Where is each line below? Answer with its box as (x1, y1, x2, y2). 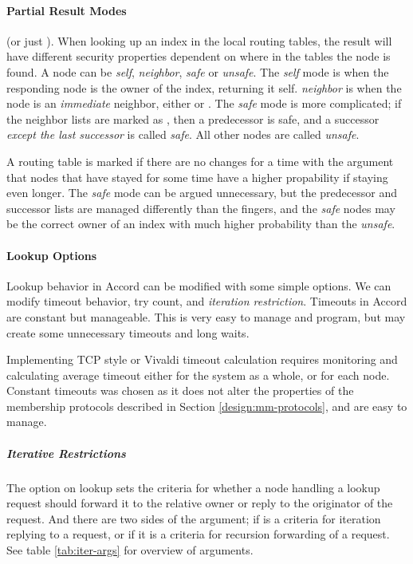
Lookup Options (6, 247, 97, 263)
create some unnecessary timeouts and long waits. (6, 324, 250, 341)
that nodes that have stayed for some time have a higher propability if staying (6, 168, 388, 185)
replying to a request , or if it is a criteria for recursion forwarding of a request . (6, 526, 390, 542)
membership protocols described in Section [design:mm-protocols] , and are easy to (6, 397, 407, 414)
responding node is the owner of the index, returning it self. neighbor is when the (6, 79, 402, 96)
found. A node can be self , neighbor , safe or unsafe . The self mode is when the (6, 63, 389, 80)
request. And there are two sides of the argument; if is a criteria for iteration (6, 510, 381, 527)
